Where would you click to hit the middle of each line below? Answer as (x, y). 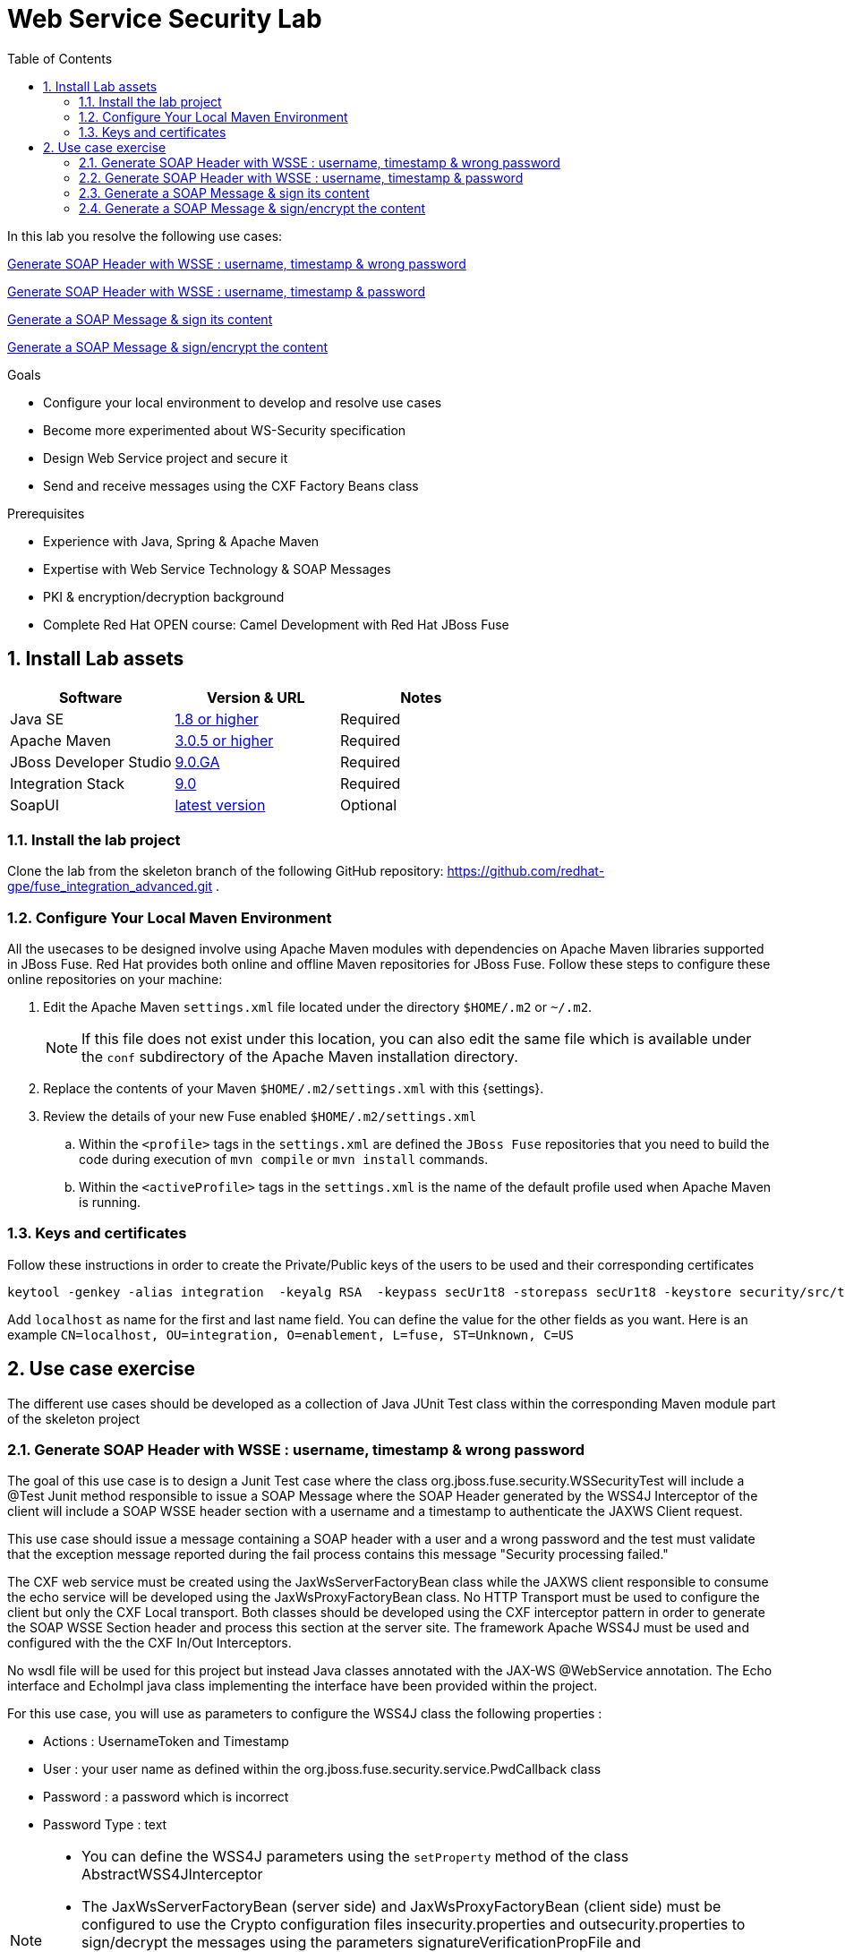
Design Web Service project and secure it (166, 458)
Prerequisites (46, 513)
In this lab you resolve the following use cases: (145, 235)
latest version (220, 805)
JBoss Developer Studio (91, 762)
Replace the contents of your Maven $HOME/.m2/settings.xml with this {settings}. (294, 1089)
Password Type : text (105, 1825)
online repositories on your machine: (115, 980)
